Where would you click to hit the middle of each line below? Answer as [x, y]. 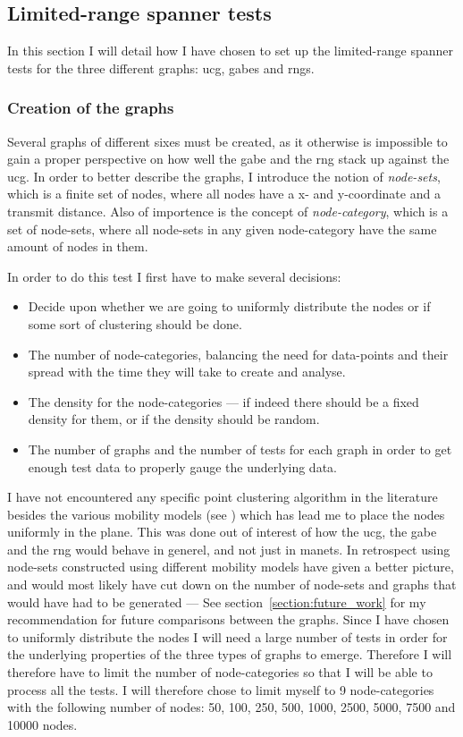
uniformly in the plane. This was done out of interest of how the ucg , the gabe [222, 532]
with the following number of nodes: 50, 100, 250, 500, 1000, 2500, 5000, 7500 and [231, 707]
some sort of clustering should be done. [135, 323]
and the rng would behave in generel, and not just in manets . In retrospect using [229, 549]
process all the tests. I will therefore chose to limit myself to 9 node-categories [221, 689]
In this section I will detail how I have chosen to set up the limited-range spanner [230, 51]
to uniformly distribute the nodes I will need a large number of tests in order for [227, 636]
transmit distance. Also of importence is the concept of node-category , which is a [228, 211]
